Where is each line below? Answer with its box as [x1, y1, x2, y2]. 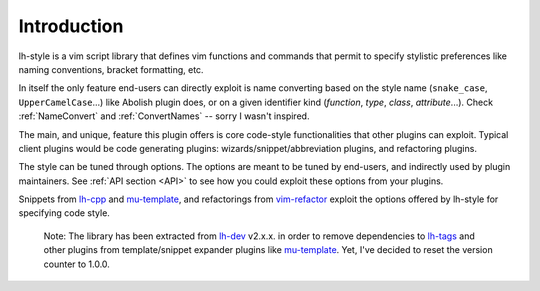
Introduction [18, 15, 124, 37]
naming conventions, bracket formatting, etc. [18, 63, 204, 75]
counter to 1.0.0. [43, 258, 110, 270]
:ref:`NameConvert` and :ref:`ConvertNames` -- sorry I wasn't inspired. [18, 110, 310, 122]
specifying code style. [18, 207, 110, 219]
